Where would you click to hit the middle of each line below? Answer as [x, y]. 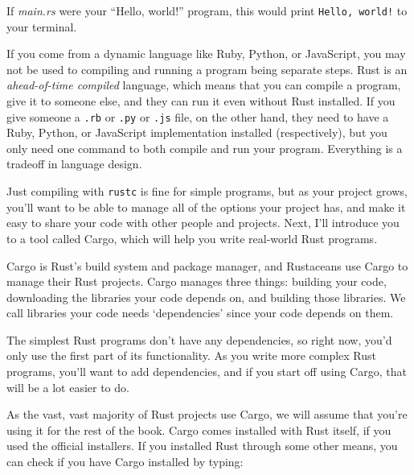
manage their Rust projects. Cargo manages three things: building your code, [197, 281]
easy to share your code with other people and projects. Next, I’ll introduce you [203, 223]
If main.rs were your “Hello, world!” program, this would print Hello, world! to [207, 10]
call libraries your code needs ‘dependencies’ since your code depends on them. [200, 313]
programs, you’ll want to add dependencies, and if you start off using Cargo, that [207, 372]
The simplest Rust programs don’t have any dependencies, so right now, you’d [199, 339]
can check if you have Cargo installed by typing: [125, 462]
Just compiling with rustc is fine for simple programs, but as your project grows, [207, 191]
